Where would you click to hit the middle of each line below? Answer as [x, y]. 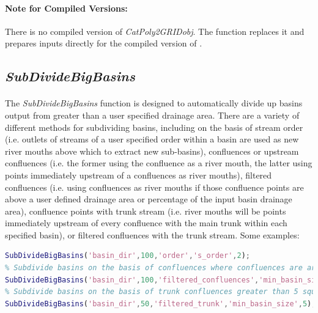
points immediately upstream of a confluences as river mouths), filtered [139, 175]
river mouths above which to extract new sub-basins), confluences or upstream [152, 151]
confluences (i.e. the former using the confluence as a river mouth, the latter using [159, 163]
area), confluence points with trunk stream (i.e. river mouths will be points [146, 211]
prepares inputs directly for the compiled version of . [104, 43]
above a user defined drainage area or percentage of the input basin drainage [149, 199]
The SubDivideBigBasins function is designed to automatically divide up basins [154, 103]
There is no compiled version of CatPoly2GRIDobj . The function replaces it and [155, 31]
